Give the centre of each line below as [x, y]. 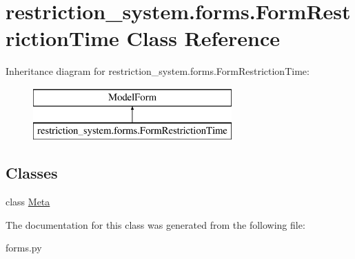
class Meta [28, 202]
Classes [32, 173]
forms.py [24, 248]
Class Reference [203, 38]
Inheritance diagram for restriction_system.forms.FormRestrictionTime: [158, 71]
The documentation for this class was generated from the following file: [155, 224]
